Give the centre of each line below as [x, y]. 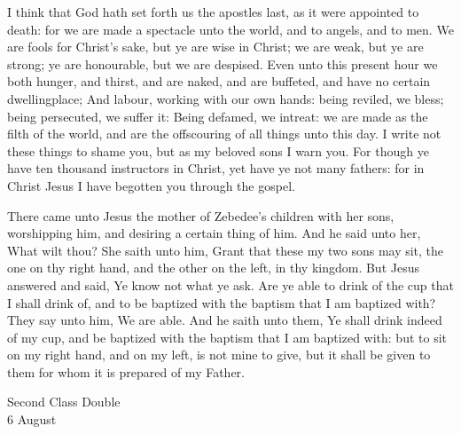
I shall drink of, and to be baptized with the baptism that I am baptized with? [222, 302]
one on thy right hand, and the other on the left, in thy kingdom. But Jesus [213, 268]
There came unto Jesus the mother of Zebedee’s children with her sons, [201, 215]
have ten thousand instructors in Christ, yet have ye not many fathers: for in [216, 168]
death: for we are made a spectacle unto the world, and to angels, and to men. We [230, 29]
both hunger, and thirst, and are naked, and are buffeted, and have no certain [219, 81]
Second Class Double [64, 402]
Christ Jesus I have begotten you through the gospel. [151, 185]
